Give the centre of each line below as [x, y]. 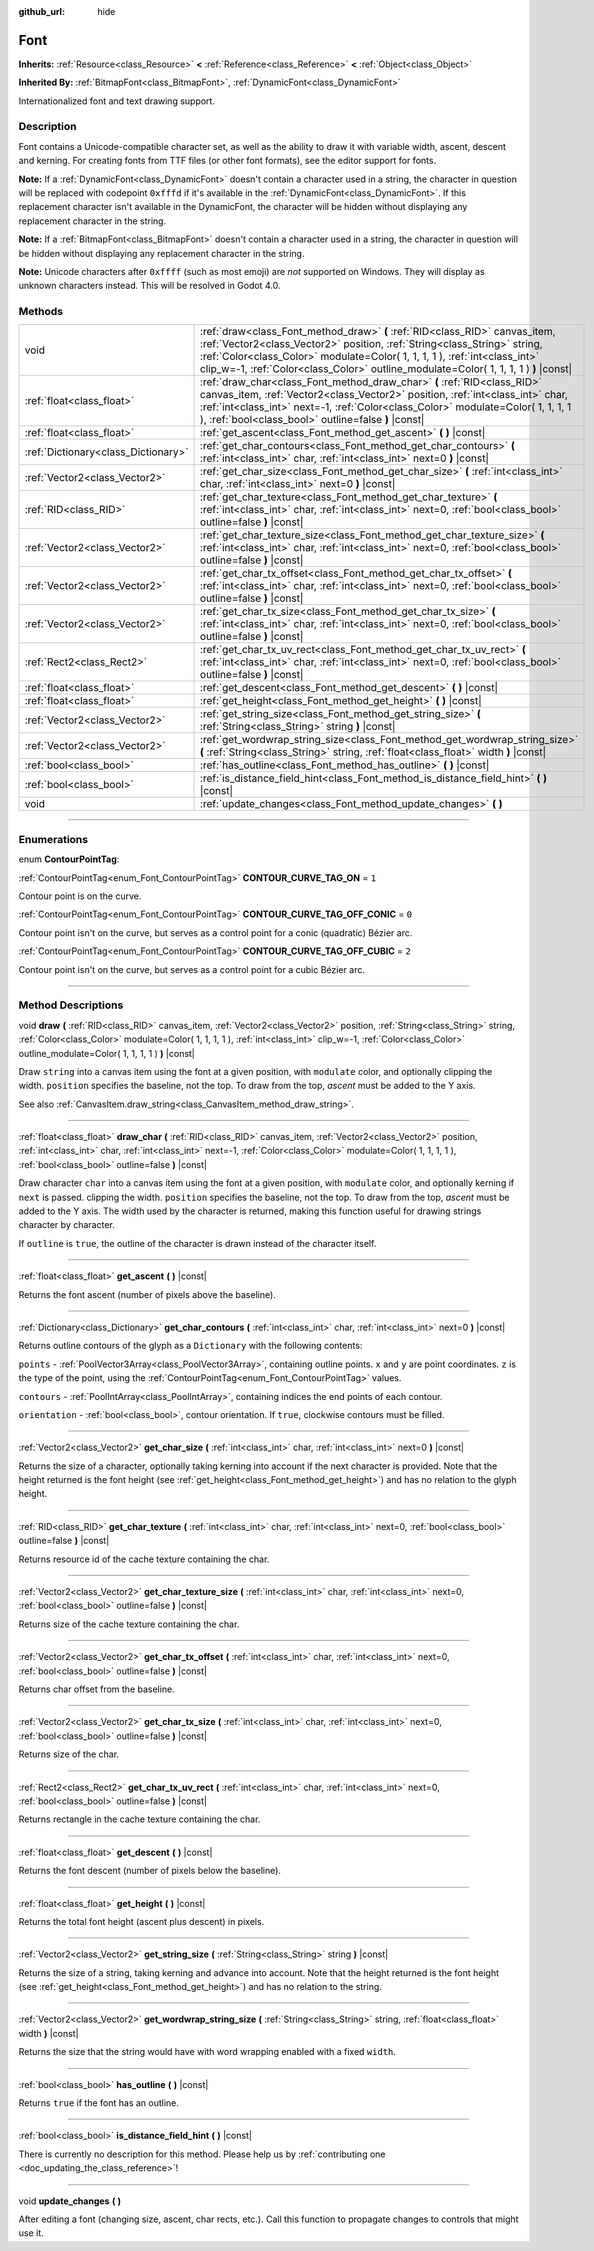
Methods [41, 312]
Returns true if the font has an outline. [99, 2103]
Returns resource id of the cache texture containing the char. [144, 1559]
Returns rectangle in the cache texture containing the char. [139, 1819]
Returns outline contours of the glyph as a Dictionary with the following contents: [190, 1346]
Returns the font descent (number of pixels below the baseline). [150, 1871]
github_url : [41, 11]
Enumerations [53, 839]
